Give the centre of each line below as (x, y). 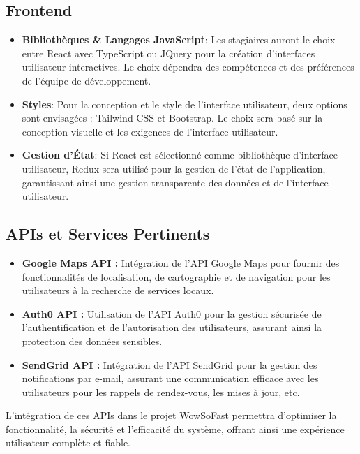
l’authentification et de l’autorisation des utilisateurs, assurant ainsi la (172, 327)
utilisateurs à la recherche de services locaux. (118, 290)
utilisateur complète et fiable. (68, 442)
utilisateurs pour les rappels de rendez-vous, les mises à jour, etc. (161, 391)
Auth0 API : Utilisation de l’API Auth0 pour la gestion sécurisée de (172, 313)
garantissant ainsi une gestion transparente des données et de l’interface (175, 182)
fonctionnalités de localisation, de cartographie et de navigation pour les (176, 276)
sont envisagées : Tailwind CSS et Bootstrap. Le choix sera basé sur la (172, 118)
